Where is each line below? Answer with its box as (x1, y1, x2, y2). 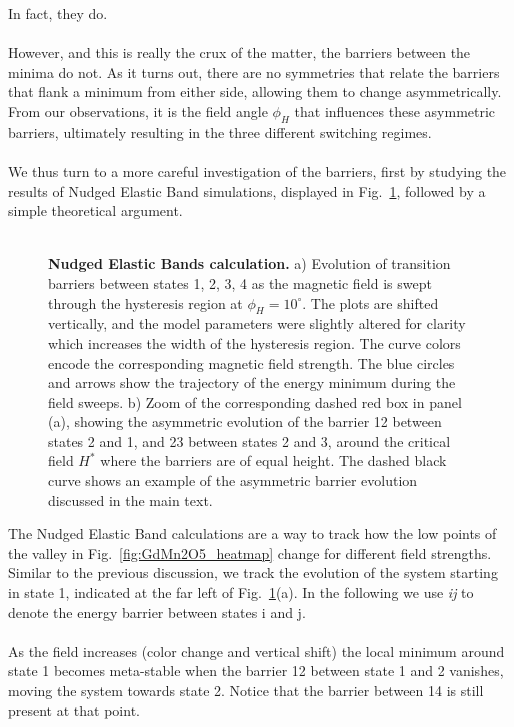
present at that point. (8, 699, 140, 720)
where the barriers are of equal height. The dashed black (100, 450, 447, 471)
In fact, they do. (8, 3, 108, 23)
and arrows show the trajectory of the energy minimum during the (48, 372, 456, 393)
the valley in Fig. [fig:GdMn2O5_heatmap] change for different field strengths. (8, 542, 492, 563)
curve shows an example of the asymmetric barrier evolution (48, 470, 418, 491)
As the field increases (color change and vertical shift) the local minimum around (8, 640, 505, 661)
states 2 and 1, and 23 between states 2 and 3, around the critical (48, 430, 451, 451)
